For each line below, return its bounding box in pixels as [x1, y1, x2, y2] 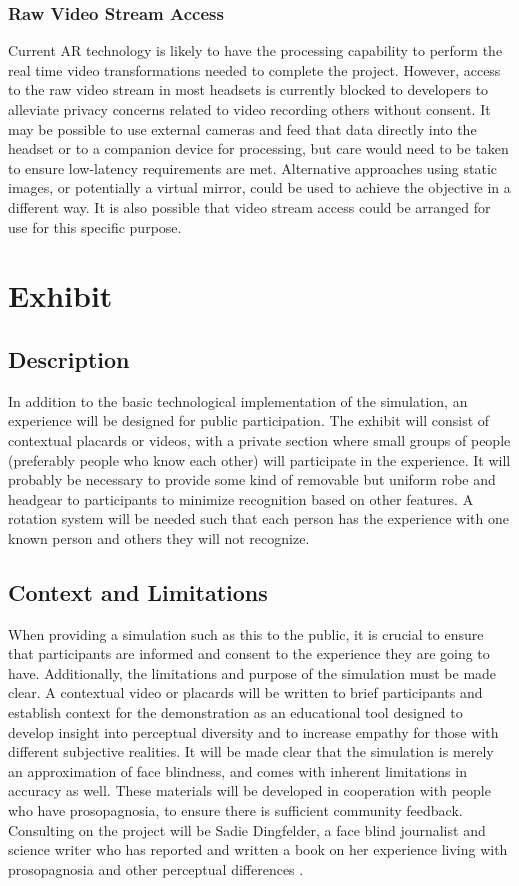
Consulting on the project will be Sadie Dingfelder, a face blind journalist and [8, 819, 486, 840]
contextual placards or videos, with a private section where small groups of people [8, 429, 511, 450]
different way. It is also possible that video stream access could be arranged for [8, 196, 491, 217]
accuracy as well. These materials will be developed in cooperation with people [8, 780, 491, 801]
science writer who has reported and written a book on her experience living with [8, 839, 508, 860]
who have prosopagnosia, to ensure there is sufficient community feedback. [8, 800, 463, 821]
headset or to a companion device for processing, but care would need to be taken [8, 138, 509, 159]
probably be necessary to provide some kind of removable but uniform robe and [8, 469, 496, 490]
